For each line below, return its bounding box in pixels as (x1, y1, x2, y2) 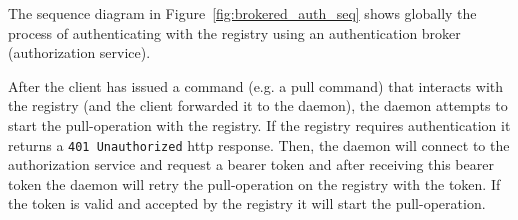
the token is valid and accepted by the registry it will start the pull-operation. (8, 193, 486, 214)
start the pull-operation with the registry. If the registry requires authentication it (8, 114, 511, 135)
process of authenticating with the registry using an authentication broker (8, 22, 461, 43)
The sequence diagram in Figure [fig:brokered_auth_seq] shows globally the (8, 3, 477, 23)
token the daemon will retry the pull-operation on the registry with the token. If (8, 173, 501, 194)
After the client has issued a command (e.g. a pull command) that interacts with (8, 75, 504, 96)
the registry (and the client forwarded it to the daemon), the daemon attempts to (8, 95, 508, 116)
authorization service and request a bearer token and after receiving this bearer (8, 154, 494, 175)
